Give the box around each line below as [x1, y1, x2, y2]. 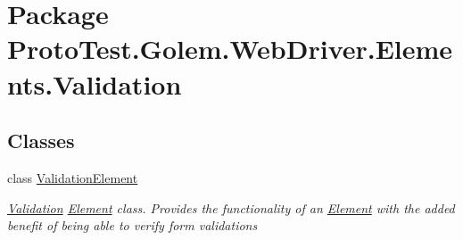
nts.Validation [7, 65, 182, 102]
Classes [7, 127, 75, 154]
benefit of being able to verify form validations [7, 216, 258, 235]
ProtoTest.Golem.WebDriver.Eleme [7, 30, 453, 67]
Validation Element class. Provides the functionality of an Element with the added [7, 198, 455, 217]
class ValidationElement [7, 168, 138, 186]
